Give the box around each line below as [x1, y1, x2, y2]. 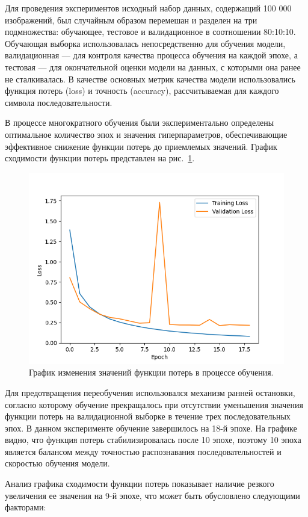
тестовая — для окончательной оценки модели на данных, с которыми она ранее [5, 60, 301, 73]
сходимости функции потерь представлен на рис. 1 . [5, 152, 195, 164]
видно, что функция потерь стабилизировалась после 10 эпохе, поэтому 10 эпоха [5, 433, 301, 446]
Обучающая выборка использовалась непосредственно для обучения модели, [5, 37, 286, 49]
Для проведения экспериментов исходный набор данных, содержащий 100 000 [5, 2, 292, 14]
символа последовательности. [5, 96, 112, 108]
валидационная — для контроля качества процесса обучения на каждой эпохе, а [5, 49, 298, 61]
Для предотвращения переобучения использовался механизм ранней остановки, [5, 386, 295, 398]
